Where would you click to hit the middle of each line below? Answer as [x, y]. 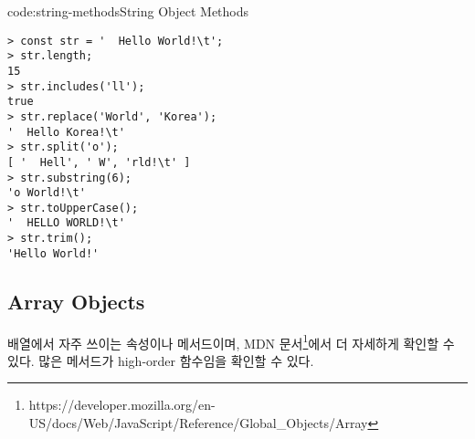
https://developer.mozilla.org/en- [122, 405]
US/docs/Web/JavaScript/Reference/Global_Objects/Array [198, 423]
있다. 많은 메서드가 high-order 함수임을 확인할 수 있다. [161, 360]
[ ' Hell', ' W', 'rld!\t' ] [99, 162]
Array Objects [76, 301]
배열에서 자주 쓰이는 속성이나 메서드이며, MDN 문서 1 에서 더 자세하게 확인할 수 [231, 341]
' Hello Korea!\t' [66, 132]
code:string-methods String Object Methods [128, 11]
